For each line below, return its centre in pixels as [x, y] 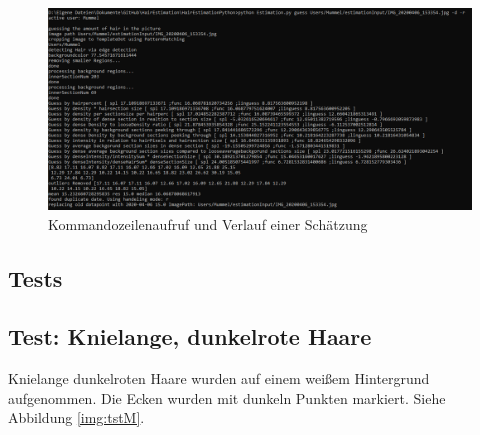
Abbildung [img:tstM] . [76, 417]
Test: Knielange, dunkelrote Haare [190, 336]
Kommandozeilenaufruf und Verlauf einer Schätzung [208, 223]
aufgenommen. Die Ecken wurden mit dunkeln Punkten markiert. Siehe [227, 397]
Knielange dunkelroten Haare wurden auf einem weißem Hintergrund [219, 378]
